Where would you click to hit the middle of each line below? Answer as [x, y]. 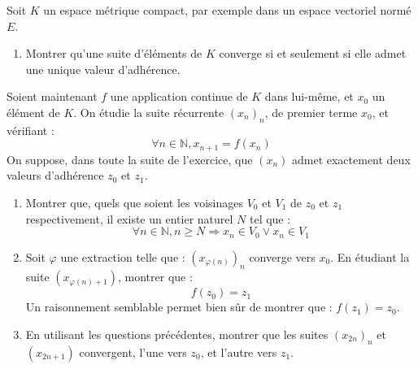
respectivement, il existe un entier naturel [129, 218]
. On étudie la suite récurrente [149, 112]
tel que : [270, 218]
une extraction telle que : [123, 256]
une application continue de [179, 96]
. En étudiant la [370, 256]
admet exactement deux [351, 159]
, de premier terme [311, 112]
